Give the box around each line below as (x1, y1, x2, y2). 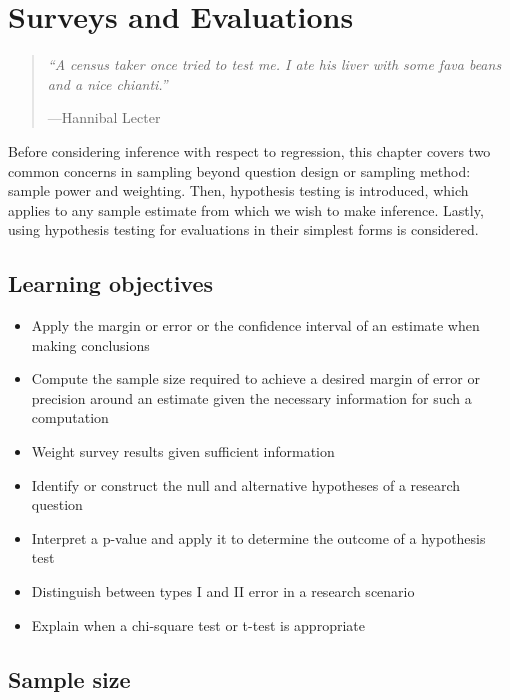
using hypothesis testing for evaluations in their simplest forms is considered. (8, 219, 479, 240)
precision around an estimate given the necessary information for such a (31, 387, 472, 408)
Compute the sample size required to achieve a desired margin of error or (31, 368, 480, 389)
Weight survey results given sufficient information (31, 441, 335, 462)
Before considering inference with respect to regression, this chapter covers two (8, 140, 491, 161)
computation (31, 407, 109, 428)
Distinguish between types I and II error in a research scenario (31, 581, 415, 602)
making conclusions (31, 334, 150, 355)
